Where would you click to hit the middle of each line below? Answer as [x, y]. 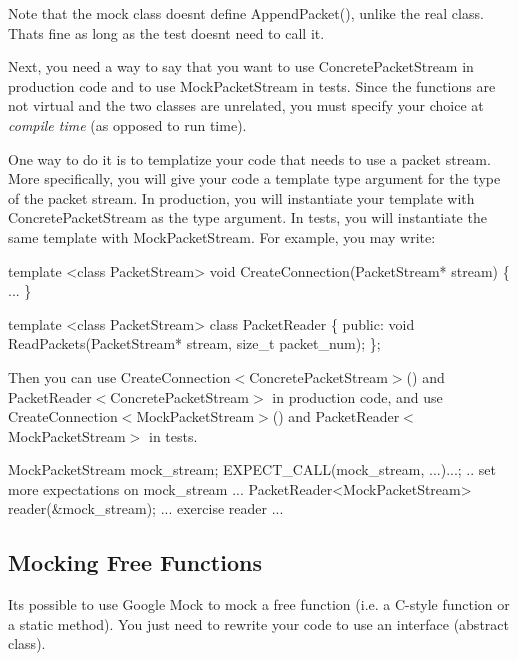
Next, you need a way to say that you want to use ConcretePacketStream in [241, 66]
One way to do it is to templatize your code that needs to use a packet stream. [249, 158]
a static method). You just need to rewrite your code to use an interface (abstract [258, 623]
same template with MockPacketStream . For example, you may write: [222, 236]
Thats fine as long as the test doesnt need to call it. [166, 32]
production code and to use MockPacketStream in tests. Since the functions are [252, 85]
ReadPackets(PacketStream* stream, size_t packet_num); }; [194, 343]
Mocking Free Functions [135, 562]
